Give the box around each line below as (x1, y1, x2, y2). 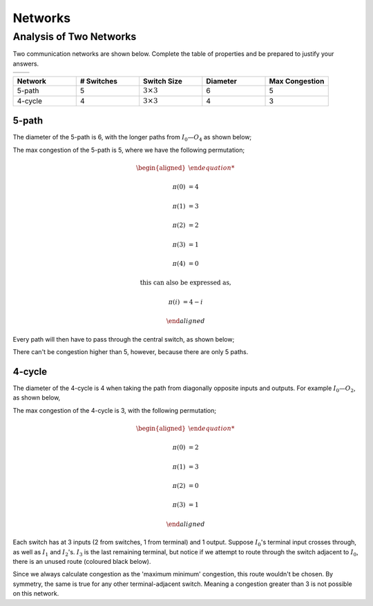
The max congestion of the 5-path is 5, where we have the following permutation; (12, 146, 245, 154)
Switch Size (142, 77, 183, 86)
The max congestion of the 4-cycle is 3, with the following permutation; (12, 406, 217, 414)
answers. (12, 59, 39, 68)
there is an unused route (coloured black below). (12, 557, 151, 565)
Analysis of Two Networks (12, 30, 137, 43)
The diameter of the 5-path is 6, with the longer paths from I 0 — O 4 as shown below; (12, 133, 252, 143)
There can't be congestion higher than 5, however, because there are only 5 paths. (12, 347, 249, 355)
